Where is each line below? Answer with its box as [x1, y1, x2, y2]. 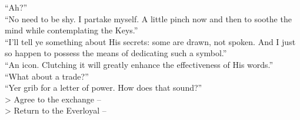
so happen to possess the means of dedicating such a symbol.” [5, 47, 227, 59]
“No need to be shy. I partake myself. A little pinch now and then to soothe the [5, 12, 292, 25]
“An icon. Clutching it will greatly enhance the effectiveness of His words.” [5, 58, 274, 70]
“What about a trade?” [5, 70, 89, 82]
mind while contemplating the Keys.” [5, 24, 138, 36]
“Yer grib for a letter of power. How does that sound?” [5, 81, 202, 94]
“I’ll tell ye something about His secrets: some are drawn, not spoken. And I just [5, 35, 296, 47]
